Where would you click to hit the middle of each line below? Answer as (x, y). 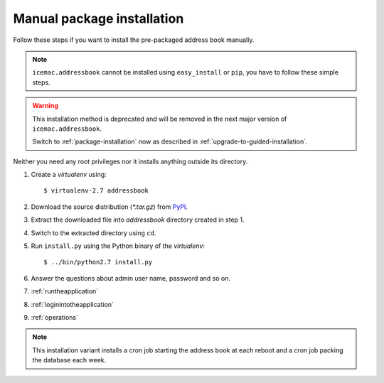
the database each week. (69, 360)
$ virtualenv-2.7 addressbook (96, 191)
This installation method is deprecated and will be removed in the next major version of (160, 119)
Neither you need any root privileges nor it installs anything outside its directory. (130, 161)
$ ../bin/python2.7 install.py (98, 262)
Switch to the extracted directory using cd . (94, 233)
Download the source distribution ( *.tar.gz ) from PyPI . (110, 207)
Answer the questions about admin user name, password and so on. (131, 278)
